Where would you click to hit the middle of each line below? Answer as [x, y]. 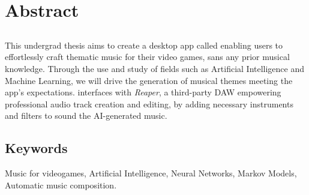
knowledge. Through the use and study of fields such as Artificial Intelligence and [155, 68]
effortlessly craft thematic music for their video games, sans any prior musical [147, 57]
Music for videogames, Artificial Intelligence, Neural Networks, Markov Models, [151, 173]
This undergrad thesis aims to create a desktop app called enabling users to [144, 45]
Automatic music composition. [61, 184]
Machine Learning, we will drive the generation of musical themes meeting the [149, 80]
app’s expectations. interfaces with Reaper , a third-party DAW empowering [143, 92]
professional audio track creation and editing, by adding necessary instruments [149, 103]
